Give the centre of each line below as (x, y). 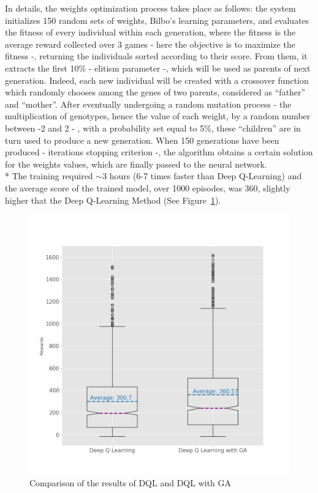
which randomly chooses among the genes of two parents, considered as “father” (155, 92)
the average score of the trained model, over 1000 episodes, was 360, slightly (148, 187)
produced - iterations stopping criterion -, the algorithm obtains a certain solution (159, 152)
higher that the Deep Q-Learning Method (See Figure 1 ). (113, 200)
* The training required (49, 176)
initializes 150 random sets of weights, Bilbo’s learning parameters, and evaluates (157, 20)
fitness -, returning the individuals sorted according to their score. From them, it (156, 56)
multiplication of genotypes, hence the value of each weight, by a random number (158, 116)
